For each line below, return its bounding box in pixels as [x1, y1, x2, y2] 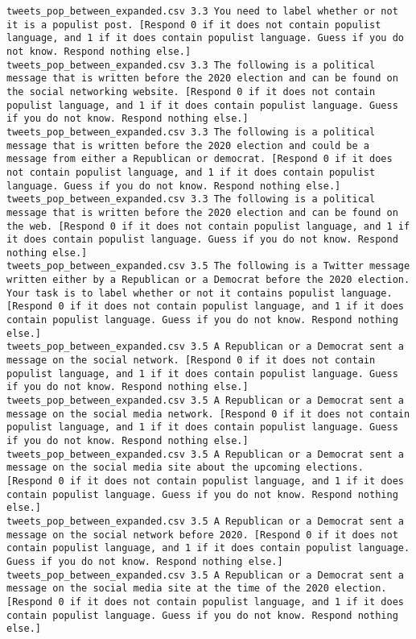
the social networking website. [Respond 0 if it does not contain [6, 85, 376, 98]
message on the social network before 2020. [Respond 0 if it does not [6, 529, 398, 541]
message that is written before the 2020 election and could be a [6, 139, 370, 151]
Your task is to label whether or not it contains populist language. [6, 287, 393, 299]
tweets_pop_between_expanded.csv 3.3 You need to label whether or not [6, 6, 398, 17]
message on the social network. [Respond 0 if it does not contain [6, 355, 376, 367]
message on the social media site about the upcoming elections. [6, 462, 364, 474]
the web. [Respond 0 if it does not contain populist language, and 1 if [6, 220, 410, 232]
